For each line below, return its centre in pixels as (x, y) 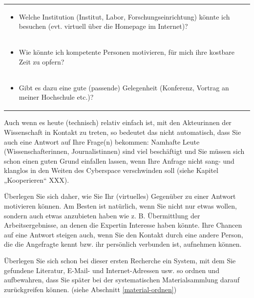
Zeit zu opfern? (42, 61)
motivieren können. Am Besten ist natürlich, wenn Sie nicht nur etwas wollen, (120, 206)
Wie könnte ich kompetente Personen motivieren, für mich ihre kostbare (127, 52)
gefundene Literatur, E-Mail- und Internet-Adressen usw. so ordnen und (112, 270)
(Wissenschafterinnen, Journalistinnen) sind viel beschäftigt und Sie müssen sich (124, 151)
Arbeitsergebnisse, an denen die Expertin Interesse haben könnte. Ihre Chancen (123, 225)
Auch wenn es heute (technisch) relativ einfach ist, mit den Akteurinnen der (118, 122)
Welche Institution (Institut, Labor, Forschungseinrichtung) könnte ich (124, 16)
